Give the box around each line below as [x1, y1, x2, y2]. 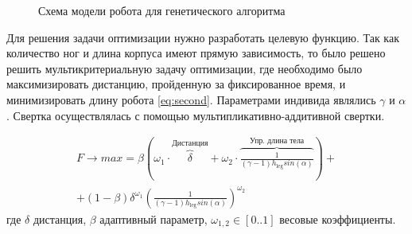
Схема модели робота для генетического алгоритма [38, 2, 286, 18]
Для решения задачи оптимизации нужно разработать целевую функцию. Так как [6, 29, 399, 45]
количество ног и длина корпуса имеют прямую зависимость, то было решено [6, 45, 386, 61]
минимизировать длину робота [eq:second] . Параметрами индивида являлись [6, 91, 376, 107]
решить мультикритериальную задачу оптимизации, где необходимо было [6, 60, 363, 76]
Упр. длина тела [250, 136, 305, 145]
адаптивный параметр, [99, 210, 208, 227]
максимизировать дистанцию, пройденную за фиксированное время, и [6, 76, 346, 92]
